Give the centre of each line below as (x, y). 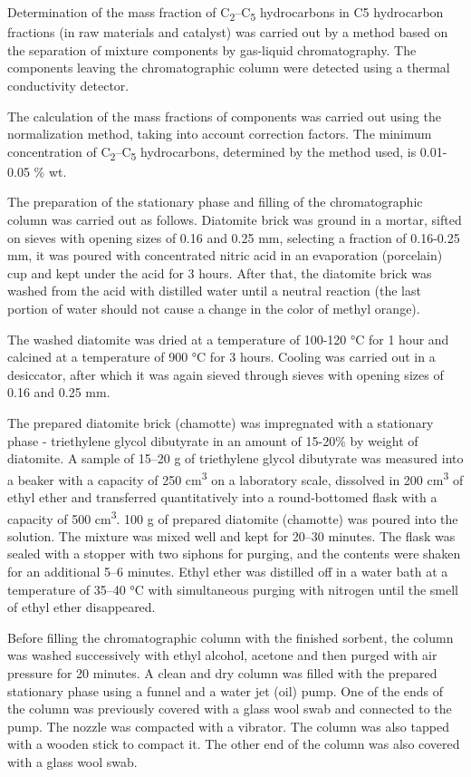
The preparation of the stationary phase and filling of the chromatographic (215, 202)
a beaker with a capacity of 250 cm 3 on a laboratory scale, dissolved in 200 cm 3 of (235, 478)
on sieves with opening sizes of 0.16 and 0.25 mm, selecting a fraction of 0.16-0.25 (234, 237)
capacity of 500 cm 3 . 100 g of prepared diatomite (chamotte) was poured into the (233, 517)
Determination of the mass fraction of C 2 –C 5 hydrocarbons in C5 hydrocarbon (226, 13)
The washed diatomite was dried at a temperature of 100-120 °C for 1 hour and (228, 339)
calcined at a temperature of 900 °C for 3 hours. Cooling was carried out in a (221, 357)
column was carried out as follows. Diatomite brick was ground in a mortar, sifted (235, 219)
